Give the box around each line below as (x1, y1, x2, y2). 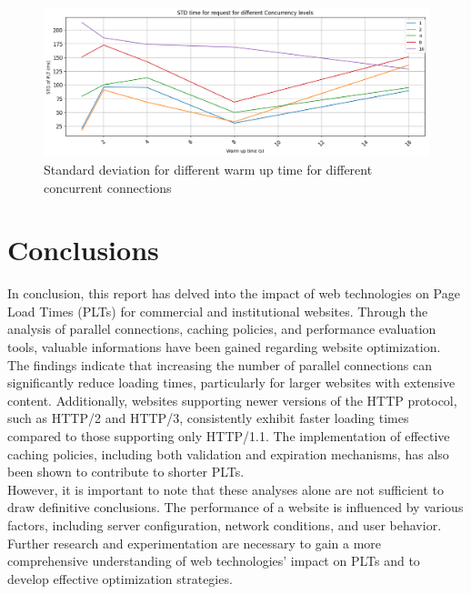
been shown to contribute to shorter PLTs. (7, 462, 245, 481)
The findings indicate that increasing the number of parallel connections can (7, 355, 433, 374)
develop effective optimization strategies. (7, 569, 233, 588)
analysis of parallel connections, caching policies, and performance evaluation (7, 319, 436, 338)
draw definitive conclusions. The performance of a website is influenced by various (7, 498, 464, 517)
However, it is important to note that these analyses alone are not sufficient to (7, 479, 444, 498)
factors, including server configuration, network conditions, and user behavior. (7, 516, 442, 534)
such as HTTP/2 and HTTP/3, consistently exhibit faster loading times (7, 408, 409, 428)
